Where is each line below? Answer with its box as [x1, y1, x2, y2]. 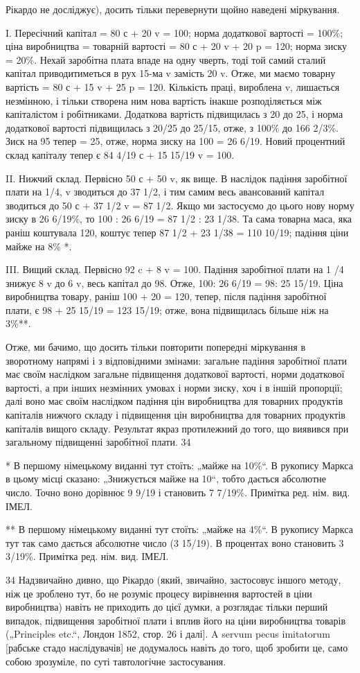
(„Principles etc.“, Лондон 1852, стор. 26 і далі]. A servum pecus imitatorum [6, 627, 330, 641]
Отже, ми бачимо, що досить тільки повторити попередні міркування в [6, 340, 306, 354]
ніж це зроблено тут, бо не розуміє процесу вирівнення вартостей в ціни [6, 586, 312, 600]
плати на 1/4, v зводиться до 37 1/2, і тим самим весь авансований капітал [6, 184, 325, 199]
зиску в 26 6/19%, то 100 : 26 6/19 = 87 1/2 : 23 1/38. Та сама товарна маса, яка [6, 211, 352, 226]
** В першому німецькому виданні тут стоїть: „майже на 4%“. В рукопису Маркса [6, 522, 353, 536]
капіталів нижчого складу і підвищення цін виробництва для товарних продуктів [6, 408, 345, 422]
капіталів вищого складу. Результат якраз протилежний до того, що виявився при [6, 421, 349, 435]
